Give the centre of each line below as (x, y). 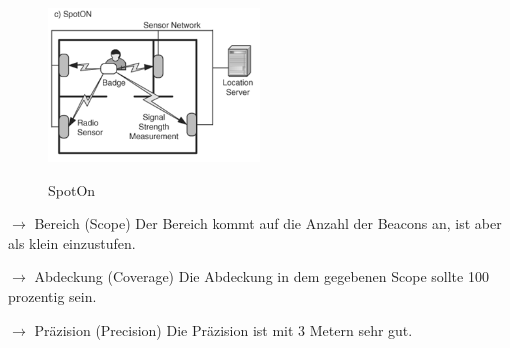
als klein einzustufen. (72, 242)
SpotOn (72, 189)
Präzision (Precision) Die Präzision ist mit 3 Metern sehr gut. (223, 329)
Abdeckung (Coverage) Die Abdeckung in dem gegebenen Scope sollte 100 (261, 276)
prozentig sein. (52, 295)
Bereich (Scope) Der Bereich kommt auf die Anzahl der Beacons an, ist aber (268, 223)
